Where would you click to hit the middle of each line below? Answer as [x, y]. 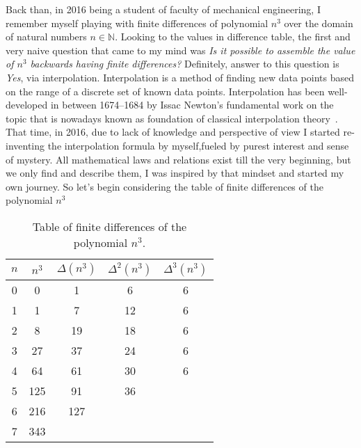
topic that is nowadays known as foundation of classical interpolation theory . [172, 118]
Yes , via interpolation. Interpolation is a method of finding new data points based [180, 77]
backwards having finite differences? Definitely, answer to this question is [185, 64]
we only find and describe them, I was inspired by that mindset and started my [175, 173]
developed [27, 105]
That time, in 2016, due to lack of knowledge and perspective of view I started [173, 132]
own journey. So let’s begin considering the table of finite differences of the [165, 186]
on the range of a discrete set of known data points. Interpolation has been [165, 91]
